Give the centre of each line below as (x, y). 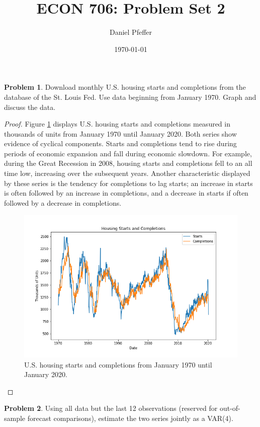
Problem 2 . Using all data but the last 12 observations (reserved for (111, 408)
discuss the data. (30, 107)
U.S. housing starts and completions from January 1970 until (118, 364)
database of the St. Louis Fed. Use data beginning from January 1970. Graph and (130, 97)
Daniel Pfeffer (131, 32)
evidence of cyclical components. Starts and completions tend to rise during (120, 143)
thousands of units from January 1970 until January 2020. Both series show (120, 133)
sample (15, 418)
